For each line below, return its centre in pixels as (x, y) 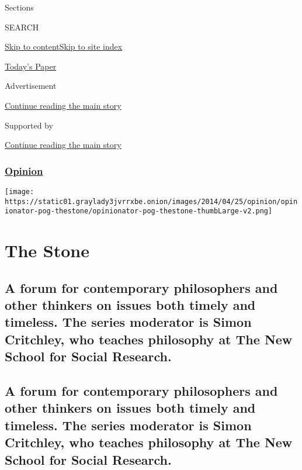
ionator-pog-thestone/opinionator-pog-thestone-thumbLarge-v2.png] (139, 211)
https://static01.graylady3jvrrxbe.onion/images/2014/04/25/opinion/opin (151, 201)
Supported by (29, 125)
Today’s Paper (31, 66)
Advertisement (31, 86)
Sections (19, 7)
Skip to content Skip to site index (64, 46)
